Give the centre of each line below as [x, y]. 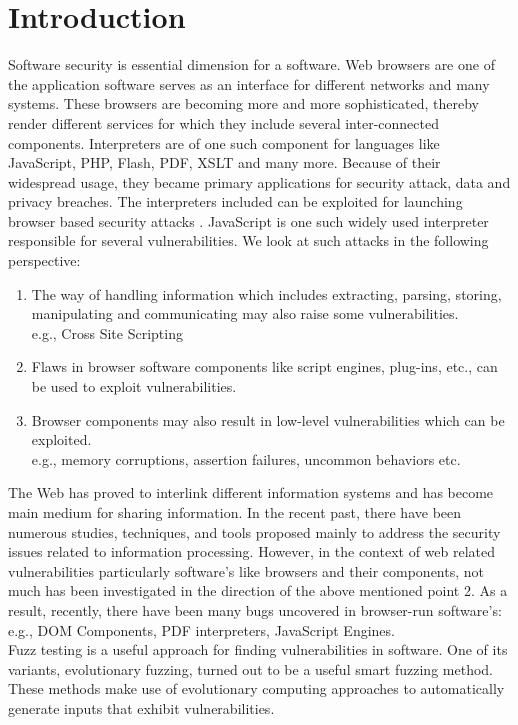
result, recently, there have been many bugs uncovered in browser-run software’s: [255, 609]
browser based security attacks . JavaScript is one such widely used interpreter [248, 220]
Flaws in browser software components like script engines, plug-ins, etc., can [264, 366]
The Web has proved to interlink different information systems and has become [251, 492]
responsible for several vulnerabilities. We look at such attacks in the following [248, 240]
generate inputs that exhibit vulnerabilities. [141, 707]
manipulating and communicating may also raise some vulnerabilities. [245, 313]
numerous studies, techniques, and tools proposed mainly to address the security [254, 531]
